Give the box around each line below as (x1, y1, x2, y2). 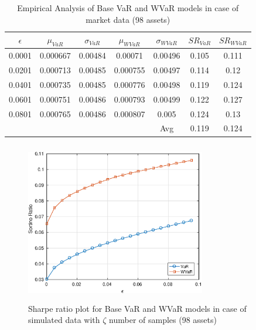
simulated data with (28, 314, 100, 326)
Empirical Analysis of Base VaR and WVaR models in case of (17, 2, 239, 13)
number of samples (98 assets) (109, 314, 217, 326)
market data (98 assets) (86, 13, 170, 25)
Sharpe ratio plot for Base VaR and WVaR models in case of (28, 302, 247, 314)
